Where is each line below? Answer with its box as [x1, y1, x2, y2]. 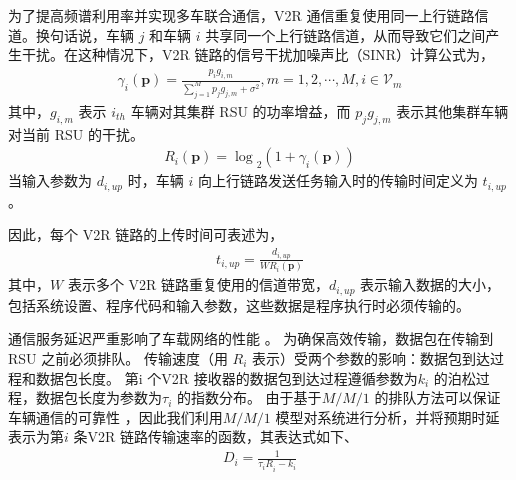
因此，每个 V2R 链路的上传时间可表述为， [8, 224, 284, 245]
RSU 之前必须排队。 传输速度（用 [8, 347, 228, 368]
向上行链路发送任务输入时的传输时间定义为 [197, 170, 478, 191]
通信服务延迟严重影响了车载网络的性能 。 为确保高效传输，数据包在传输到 [8, 328, 494, 349]
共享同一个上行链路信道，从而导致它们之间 [205, 24, 486, 45]
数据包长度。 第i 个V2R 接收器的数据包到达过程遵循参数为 [35, 367, 418, 388]
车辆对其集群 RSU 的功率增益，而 [130, 100, 351, 121]
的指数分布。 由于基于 [176, 387, 322, 408]
